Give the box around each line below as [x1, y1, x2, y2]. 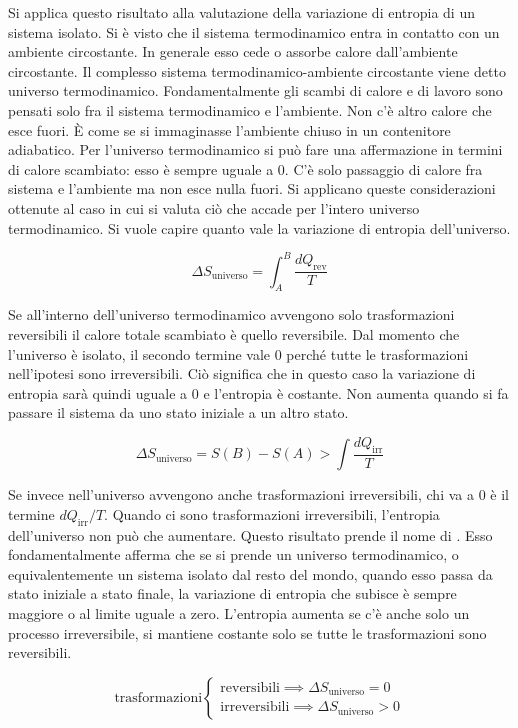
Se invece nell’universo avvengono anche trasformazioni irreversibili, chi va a [8, 484, 474, 505]
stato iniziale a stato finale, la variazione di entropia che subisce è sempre [8, 583, 457, 604]
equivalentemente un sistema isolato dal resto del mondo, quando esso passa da [8, 563, 493, 584]
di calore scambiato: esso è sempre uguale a [8, 158, 274, 179]
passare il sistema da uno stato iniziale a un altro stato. [8, 402, 349, 423]
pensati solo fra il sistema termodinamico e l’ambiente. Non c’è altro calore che [8, 99, 492, 120]
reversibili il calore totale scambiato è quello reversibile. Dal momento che [8, 324, 460, 345]
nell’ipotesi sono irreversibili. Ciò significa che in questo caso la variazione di [8, 363, 476, 384]
